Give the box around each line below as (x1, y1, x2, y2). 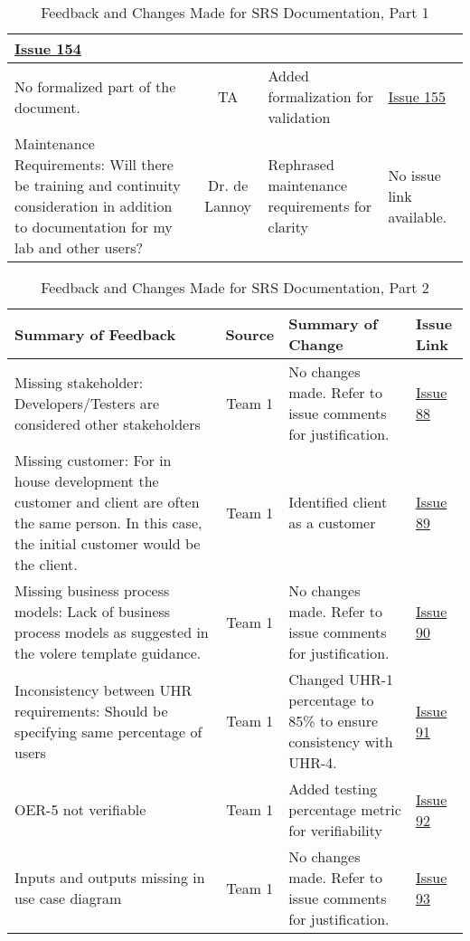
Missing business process (14, 580, 170, 601)
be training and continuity (14, 175, 181, 195)
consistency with (288, 731, 393, 752)
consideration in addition (14, 195, 173, 216)
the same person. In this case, (14, 512, 202, 533)
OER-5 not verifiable (14, 799, 146, 820)
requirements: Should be (14, 699, 168, 721)
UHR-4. (288, 752, 337, 773)
